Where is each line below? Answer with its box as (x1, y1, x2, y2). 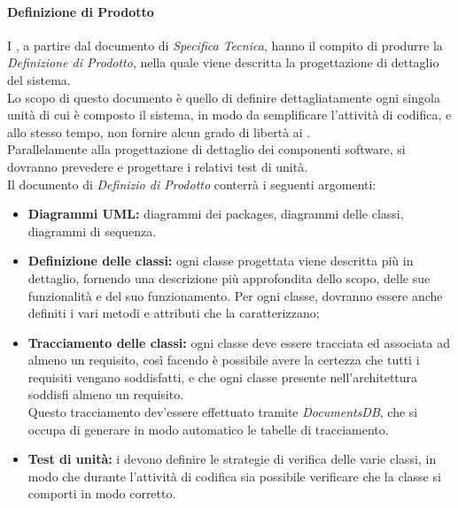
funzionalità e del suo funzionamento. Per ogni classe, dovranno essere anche (27, 286, 443, 304)
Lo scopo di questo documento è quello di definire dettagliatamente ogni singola (7, 88, 440, 106)
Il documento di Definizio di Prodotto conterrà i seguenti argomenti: (7, 174, 376, 193)
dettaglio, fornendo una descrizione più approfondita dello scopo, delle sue (27, 268, 431, 287)
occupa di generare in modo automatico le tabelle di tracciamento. (27, 419, 389, 438)
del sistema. (7, 70, 71, 89)
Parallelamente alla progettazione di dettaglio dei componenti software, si (7, 140, 406, 158)
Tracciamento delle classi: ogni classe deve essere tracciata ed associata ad (27, 333, 450, 351)
